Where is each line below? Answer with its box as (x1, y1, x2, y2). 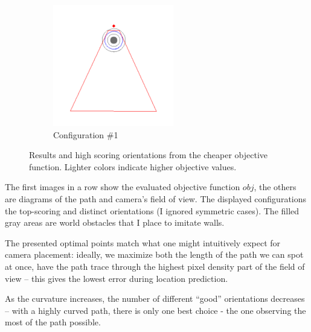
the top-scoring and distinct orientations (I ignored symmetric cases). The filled (5, 204, 300, 217)
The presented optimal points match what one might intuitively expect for (5, 236, 281, 249)
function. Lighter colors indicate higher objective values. (29, 160, 237, 173)
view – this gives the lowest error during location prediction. (5, 272, 228, 284)
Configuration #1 (53, 128, 118, 141)
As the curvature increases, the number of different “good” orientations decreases (5, 292, 305, 305)
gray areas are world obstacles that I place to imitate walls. (5, 216, 225, 229)
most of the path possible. (5, 316, 101, 328)
